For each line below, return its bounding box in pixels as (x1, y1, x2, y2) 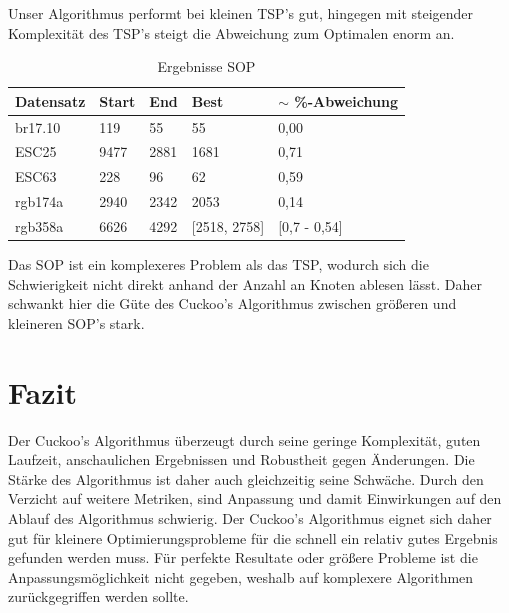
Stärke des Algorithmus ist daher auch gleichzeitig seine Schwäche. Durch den (8, 468, 484, 489)
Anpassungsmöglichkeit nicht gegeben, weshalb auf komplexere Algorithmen (8, 566, 474, 587)
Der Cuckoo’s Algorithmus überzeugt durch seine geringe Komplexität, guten (8, 429, 481, 450)
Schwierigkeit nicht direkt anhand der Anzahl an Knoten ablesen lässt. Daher (8, 273, 482, 294)
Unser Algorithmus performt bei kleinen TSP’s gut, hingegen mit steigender (8, 3, 474, 23)
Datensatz (15, 90, 86, 111)
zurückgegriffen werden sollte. (8, 586, 189, 607)
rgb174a (15, 191, 64, 212)
